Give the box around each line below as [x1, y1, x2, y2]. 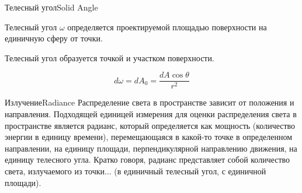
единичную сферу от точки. [5, 32, 103, 44]
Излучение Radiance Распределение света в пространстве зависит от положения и [5, 96, 294, 108]
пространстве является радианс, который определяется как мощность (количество [5, 119, 296, 131]
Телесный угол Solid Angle [5, 1, 98, 13]
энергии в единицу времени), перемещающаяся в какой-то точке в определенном [5, 131, 293, 143]
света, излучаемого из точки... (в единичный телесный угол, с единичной [5, 165, 266, 177]
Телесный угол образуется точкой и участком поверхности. [5, 51, 214, 64]
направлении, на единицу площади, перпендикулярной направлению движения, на [5, 142, 297, 154]
